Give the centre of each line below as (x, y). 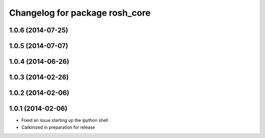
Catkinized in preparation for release (58, 127)
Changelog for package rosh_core (80, 13)
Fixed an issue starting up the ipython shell (65, 120)
